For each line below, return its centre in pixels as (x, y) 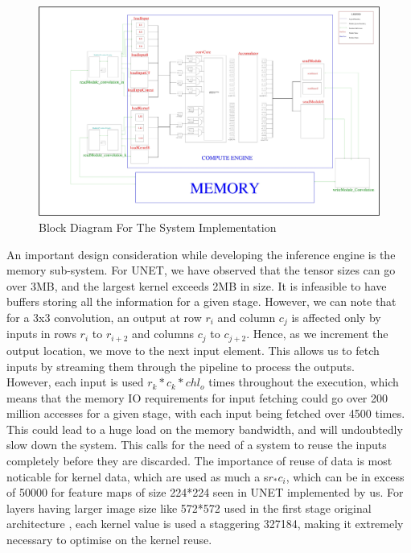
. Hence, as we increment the (317, 334)
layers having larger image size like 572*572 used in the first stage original (189, 508)
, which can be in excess (345, 476)
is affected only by (336, 317)
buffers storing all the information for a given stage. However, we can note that (201, 301)
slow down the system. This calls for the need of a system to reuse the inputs (197, 445)
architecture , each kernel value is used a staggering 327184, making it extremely (205, 524)
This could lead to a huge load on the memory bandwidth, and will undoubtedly (205, 429)
